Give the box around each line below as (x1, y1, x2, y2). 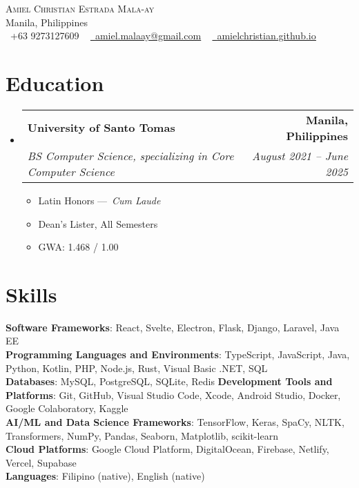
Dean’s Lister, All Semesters (38, 216, 158, 231)
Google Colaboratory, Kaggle (6, 401, 128, 416)
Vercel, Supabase (6, 455, 77, 469)
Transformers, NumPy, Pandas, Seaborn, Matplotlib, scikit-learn (6, 428, 278, 442)
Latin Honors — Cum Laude (38, 193, 161, 207)
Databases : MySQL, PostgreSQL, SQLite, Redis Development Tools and (6, 374, 333, 389)
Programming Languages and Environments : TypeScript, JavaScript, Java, (6, 347, 350, 361)
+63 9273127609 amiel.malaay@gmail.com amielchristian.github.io (10, 28, 316, 43)
